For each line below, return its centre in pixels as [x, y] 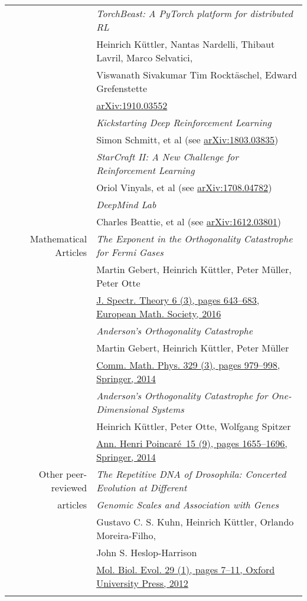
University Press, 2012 [142, 583]
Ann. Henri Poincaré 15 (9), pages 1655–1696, [192, 443]
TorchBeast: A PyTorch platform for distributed [195, 13]
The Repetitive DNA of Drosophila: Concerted [191, 474]
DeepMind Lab [126, 204]
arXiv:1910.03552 [132, 105]
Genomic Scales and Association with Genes [188, 505]
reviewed [69, 487]
